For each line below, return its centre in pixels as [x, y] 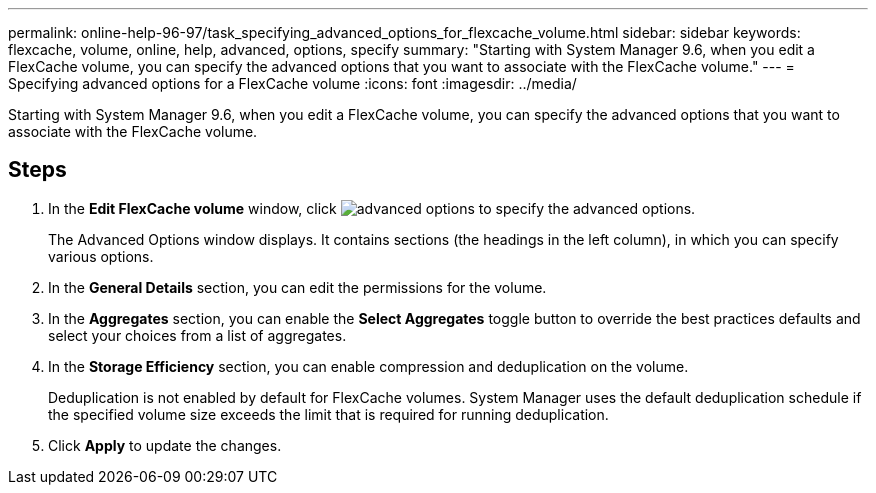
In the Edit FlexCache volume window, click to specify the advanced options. [372, 208]
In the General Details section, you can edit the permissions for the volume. [297, 287]
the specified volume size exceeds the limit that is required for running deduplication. [328, 414]
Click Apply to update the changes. [165, 445]
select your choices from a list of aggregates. [197, 335]
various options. [101, 256]
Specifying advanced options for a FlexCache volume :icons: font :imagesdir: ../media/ [292, 83]
